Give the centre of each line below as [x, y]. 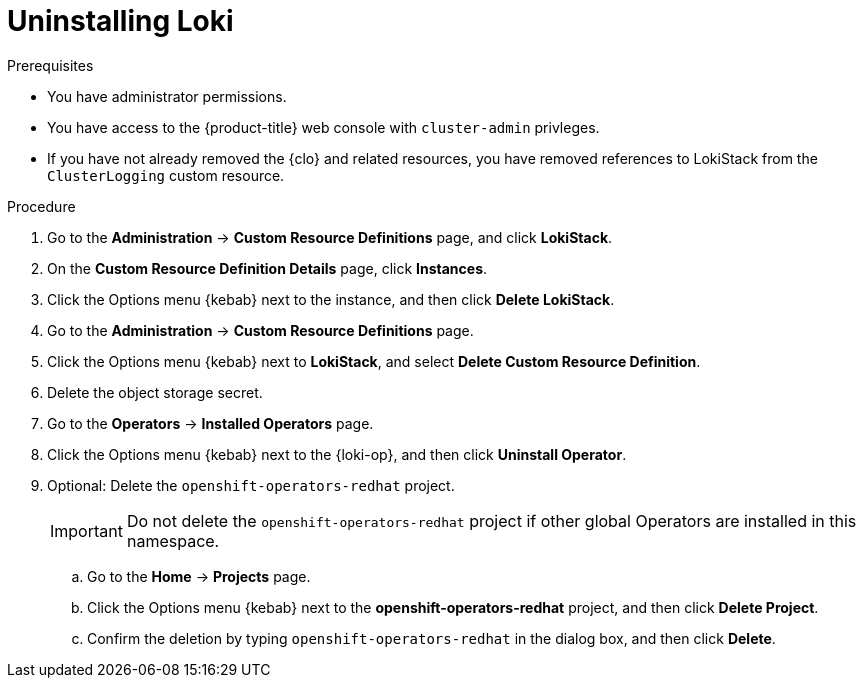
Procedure [41, 206]
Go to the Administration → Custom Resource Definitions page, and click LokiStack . [330, 237]
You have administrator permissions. [167, 96]
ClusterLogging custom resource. [166, 175]
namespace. [173, 540]
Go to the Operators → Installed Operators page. [210, 423]
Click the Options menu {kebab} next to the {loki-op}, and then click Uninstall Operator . [337, 454]
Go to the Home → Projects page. [199, 576]
